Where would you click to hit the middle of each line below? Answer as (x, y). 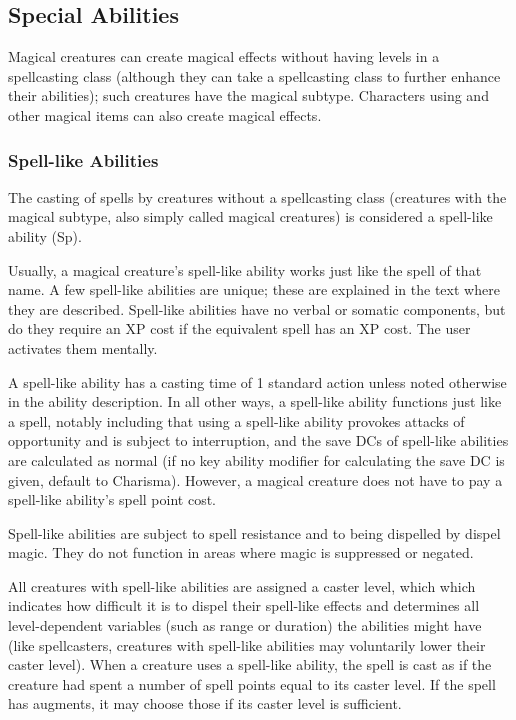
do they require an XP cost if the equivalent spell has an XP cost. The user (239, 328)
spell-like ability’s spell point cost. (112, 499)
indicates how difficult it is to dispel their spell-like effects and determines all (244, 605)
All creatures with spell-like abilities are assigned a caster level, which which (242, 585)
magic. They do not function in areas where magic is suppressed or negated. (241, 552)
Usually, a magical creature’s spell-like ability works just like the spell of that (245, 269)
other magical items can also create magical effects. (165, 114)
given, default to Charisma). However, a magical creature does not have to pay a (255, 479)
